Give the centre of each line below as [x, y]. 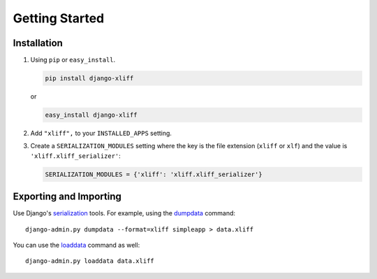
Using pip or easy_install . [73, 60]
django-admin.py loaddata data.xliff [90, 261]
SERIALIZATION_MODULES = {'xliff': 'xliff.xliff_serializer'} [154, 174]
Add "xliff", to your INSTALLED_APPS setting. [101, 133]
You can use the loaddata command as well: [76, 245]
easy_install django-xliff [91, 115]
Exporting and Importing [67, 197]
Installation [38, 43]
